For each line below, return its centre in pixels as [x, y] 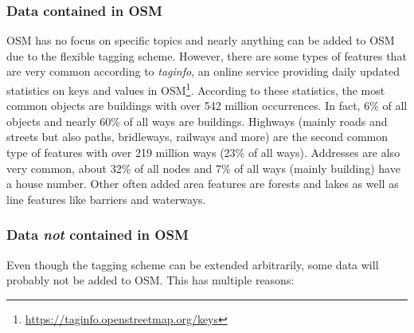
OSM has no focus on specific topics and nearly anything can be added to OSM [201, 40]
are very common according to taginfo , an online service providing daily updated [203, 71]
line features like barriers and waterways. [106, 199]
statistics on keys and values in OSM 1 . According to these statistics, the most [196, 89]
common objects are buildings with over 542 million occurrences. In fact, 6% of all [207, 106]
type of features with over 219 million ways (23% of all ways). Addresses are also [203, 153]
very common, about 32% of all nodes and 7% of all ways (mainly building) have [203, 168]
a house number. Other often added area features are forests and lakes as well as [203, 184]
